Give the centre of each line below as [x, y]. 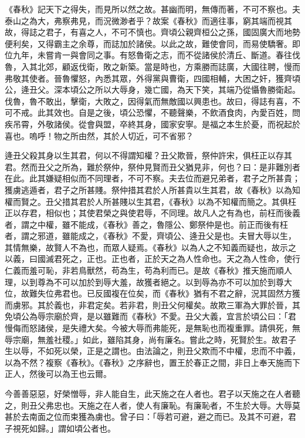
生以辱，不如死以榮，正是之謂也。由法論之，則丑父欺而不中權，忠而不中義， [152, 351]
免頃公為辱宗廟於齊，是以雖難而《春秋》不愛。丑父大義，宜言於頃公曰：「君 [150, 316]
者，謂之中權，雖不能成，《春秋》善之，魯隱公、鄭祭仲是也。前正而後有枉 [146, 224]
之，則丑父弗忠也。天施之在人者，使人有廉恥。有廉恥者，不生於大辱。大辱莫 [152, 405]
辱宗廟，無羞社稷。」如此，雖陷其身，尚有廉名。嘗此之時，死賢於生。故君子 [150, 339]
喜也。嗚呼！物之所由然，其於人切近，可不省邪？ [99, 135]
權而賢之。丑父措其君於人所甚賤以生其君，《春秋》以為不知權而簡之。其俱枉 [150, 201]
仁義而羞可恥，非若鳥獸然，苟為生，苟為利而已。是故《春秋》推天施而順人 [148, 270]
